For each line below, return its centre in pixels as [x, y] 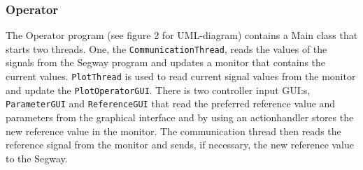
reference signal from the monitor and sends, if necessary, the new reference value [180, 145]
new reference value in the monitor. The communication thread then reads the [173, 131]
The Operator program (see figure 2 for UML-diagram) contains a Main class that [182, 35]
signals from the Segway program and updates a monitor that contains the [166, 62]
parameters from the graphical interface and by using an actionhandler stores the [180, 117]
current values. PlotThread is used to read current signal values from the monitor [181, 76]
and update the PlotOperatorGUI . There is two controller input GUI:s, [158, 90]
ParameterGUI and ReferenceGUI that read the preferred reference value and [171, 103]
